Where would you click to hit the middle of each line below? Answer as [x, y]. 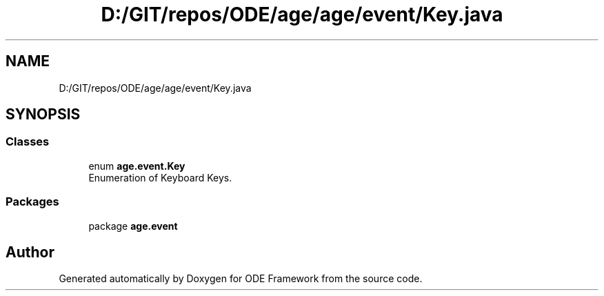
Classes [28, 142]
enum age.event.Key [137, 166]
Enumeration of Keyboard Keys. [160, 177]
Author [30, 252]
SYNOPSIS [43, 115]
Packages [32, 202]
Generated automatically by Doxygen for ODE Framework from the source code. [241, 279]
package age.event [133, 226]
